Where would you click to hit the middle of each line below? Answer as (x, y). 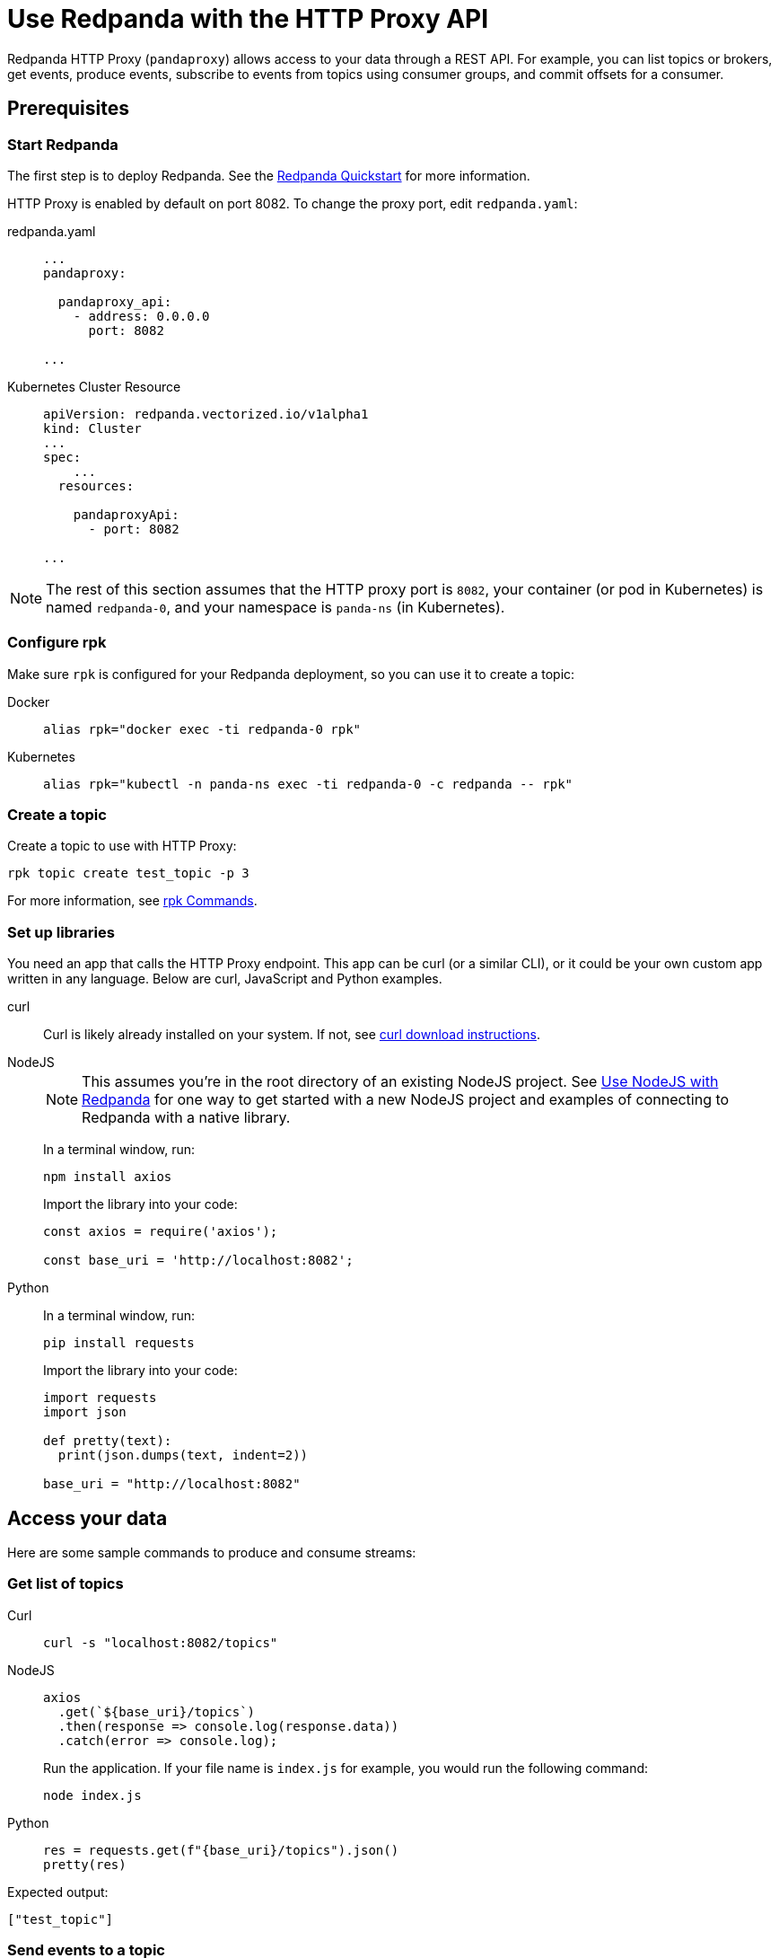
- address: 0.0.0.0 (141, 316)
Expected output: (58, 1892)
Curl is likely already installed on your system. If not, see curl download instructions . (292, 1035)
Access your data (88, 1518)
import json (85, 1412)
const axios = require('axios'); (161, 1232)
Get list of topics (66, 1584)
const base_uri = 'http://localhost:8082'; (198, 1261)
